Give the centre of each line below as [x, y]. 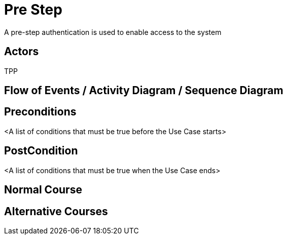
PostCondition [41, 151]
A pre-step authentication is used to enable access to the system [113, 32]
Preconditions [40, 112]
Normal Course [43, 190]
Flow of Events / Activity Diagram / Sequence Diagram [144, 91]
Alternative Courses [56, 211]
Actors [22, 52]
